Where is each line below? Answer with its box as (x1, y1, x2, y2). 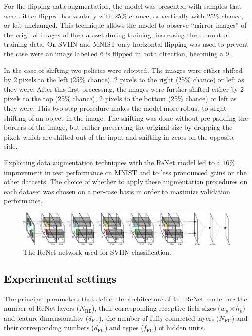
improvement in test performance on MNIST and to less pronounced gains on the (4, 167, 247, 177)
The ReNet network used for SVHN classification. (23, 247, 171, 257)
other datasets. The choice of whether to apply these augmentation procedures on (4, 177, 248, 187)
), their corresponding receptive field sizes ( (92, 303, 221, 313)
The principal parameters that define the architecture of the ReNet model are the (4, 293, 247, 303)
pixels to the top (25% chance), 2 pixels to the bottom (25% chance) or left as (4, 93, 237, 104)
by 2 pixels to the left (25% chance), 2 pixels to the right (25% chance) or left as (4, 74, 244, 85)
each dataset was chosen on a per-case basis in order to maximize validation (4, 186, 230, 196)
